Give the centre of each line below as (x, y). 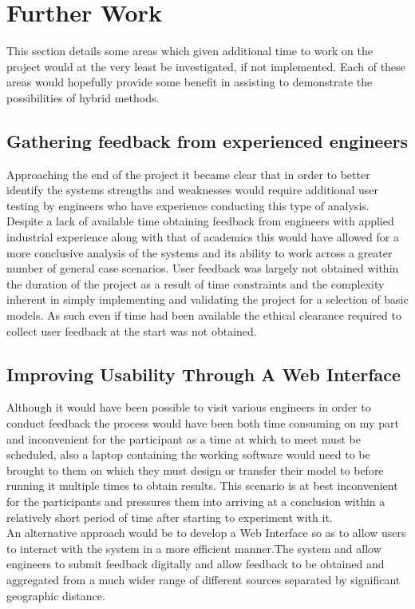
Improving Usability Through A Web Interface (204, 374)
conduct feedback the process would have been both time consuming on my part (203, 423)
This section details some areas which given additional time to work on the (190, 51)
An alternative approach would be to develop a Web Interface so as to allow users (206, 533)
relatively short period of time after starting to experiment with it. (170, 517)
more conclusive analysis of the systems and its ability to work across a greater (200, 252)
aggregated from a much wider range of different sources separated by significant (204, 579)
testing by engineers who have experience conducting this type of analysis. (188, 205)
